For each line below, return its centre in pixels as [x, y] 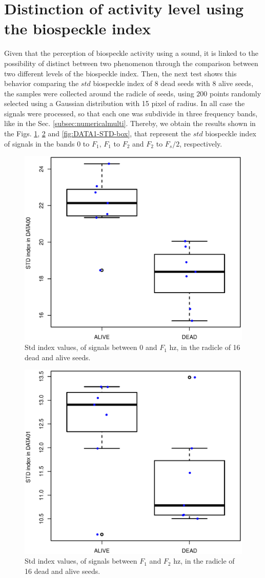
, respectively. [201, 143]
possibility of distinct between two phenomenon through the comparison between [131, 63]
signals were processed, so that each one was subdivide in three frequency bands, [131, 113]
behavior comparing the [42, 83]
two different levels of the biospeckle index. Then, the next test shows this [120, 73]
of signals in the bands [39, 143]
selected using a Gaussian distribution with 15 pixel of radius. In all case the [125, 103]
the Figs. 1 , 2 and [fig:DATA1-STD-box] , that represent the [98, 133]
